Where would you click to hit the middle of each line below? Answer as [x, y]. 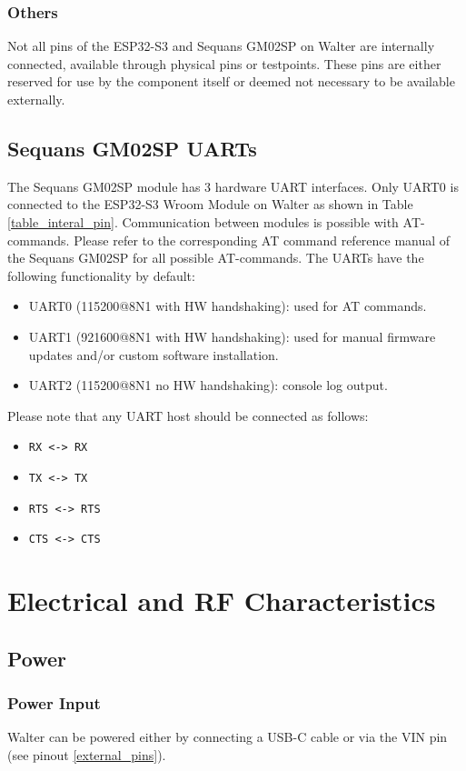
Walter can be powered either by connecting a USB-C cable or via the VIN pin [228, 737]
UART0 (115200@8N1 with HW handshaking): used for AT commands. [228, 306]
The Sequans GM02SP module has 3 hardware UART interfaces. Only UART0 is [233, 186]
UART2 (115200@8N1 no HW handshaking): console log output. [208, 385]
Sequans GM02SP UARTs [132, 148]
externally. [36, 99]
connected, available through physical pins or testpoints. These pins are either [224, 63]
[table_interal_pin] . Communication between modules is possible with [203, 221]
